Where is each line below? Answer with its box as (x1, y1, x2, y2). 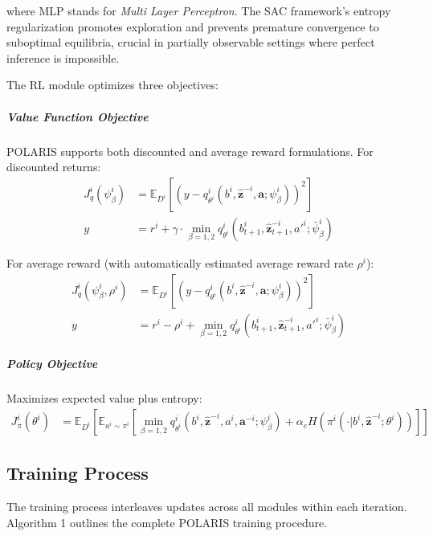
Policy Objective (6, 355, 98, 372)
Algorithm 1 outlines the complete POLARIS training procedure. (6, 513, 328, 530)
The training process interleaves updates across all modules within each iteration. (6, 498, 407, 515)
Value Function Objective (6, 108, 149, 125)
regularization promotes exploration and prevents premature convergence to (6, 18, 379, 35)
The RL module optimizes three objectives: (6, 76, 219, 93)
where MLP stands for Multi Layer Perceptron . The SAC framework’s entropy (6, 2, 391, 18)
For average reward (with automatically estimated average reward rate (6, 255, 353, 271)
